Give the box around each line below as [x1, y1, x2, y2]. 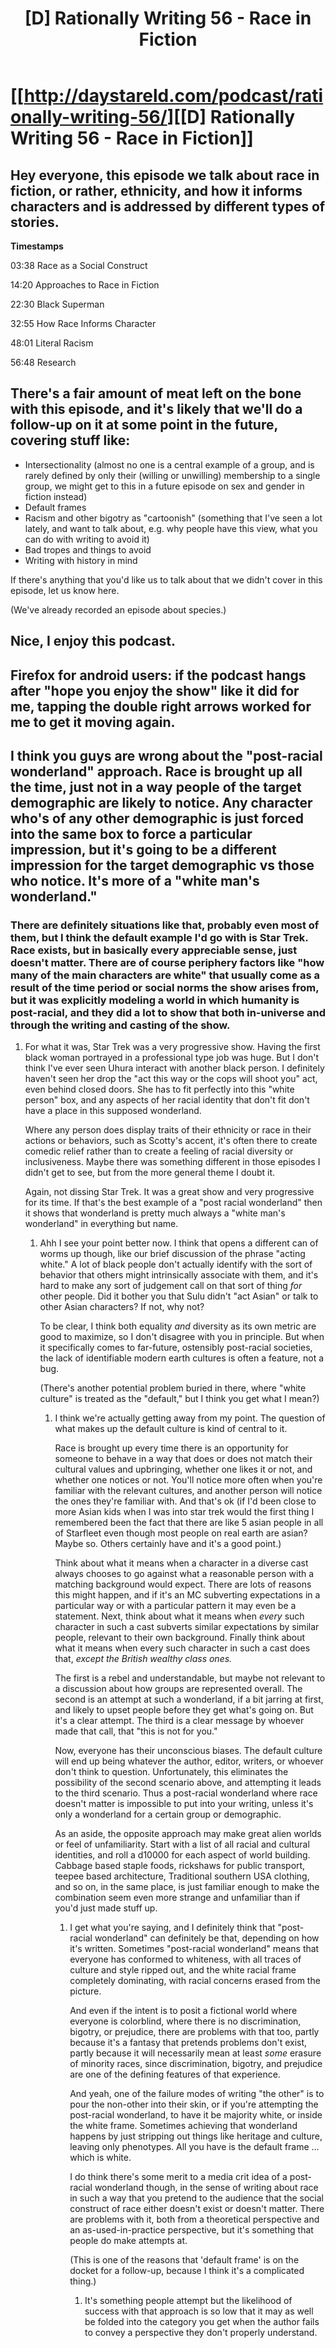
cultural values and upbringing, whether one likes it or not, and [54, 1463, 313, 1476]
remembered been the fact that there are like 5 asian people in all [54, 1517, 324, 1529]
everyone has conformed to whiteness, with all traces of [69, 1953, 302, 1966]
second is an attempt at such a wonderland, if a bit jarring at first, [54, 1693, 324, 1706]
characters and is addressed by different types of [10, 198, 326, 215]
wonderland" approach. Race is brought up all [10, 763, 303, 780]
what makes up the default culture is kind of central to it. [54, 1423, 288, 1435]
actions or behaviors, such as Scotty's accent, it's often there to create [24, 1135, 318, 1147]
